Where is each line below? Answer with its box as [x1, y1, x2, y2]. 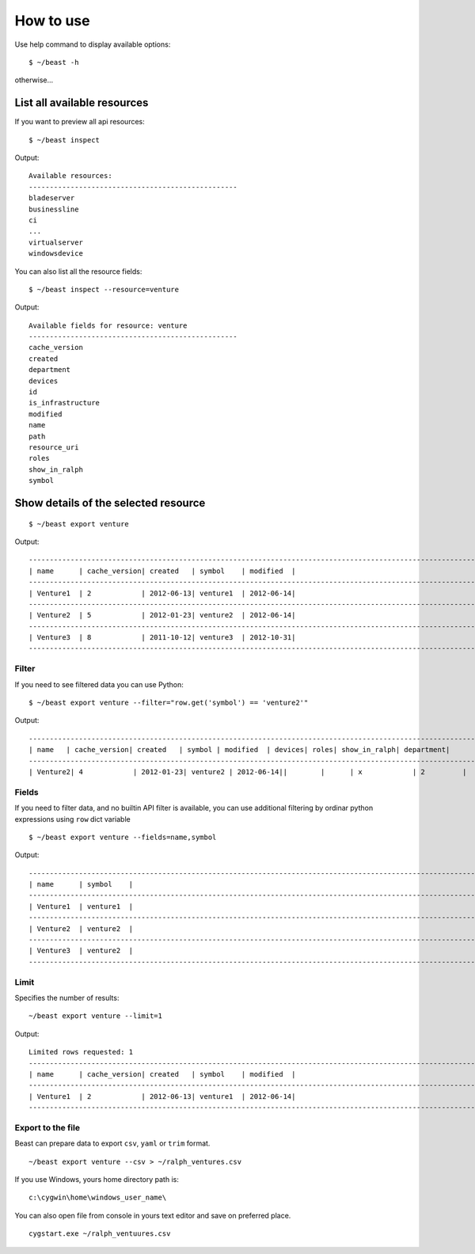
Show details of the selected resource [14, 496, 206, 510]
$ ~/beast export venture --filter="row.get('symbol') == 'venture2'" [28, 698, 309, 708]
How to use [14, 12, 90, 29]
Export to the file [14, 1122, 81, 1133]
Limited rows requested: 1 [28, 1047, 134, 1057]
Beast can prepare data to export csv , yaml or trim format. [14, 1138, 211, 1148]
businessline [28, 204, 79, 214]
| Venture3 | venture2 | [28, 946, 134, 956]
